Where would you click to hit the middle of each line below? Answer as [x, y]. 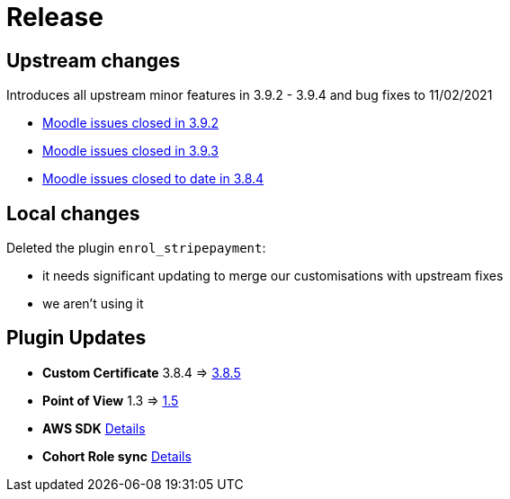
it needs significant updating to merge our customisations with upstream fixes [273, 276]
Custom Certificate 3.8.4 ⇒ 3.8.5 [142, 372]
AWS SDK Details [94, 428]
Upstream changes [94, 60]
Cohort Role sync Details [117, 456]
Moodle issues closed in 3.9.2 [131, 123]
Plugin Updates [76, 338]
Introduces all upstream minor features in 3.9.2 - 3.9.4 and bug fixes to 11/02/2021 [250, 95]
